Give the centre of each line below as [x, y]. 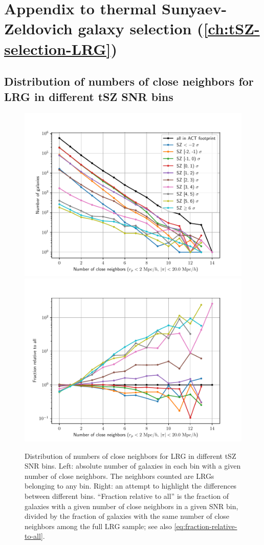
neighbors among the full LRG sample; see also [98, 526]
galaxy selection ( [141, 28]
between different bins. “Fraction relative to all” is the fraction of [127, 496]
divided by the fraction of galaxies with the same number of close [127, 516]
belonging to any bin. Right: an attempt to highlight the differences [131, 486]
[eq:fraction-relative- [206, 526]
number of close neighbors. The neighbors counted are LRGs [119, 476]
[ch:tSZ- [232, 28]
